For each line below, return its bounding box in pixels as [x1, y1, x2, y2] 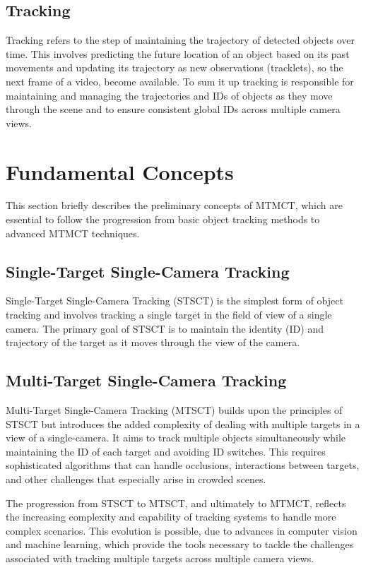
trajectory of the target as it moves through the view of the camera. [6, 335, 300, 350]
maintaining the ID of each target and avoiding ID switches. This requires [6, 444, 326, 458]
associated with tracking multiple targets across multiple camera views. [6, 550, 314, 565]
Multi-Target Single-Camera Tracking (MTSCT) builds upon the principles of [6, 403, 343, 417]
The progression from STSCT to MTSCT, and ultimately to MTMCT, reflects [6, 495, 346, 510]
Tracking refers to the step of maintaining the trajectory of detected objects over [6, 32, 355, 47]
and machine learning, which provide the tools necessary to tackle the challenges [6, 537, 354, 552]
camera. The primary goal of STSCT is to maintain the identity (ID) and [6, 321, 324, 336]
